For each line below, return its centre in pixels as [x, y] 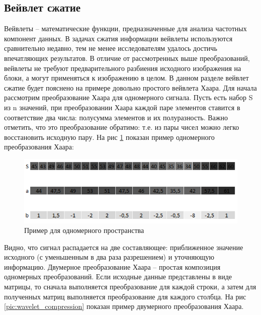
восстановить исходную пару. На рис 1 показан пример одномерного [109, 137]
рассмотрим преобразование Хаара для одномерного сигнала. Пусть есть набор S [128, 97]
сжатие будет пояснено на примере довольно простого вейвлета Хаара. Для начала [130, 87]
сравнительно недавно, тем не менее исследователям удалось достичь [111, 48]
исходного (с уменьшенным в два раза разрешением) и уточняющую [109, 257]
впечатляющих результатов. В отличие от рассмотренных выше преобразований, [127, 58]
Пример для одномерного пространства [84, 230]
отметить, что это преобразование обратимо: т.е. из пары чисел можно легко [122, 127]
